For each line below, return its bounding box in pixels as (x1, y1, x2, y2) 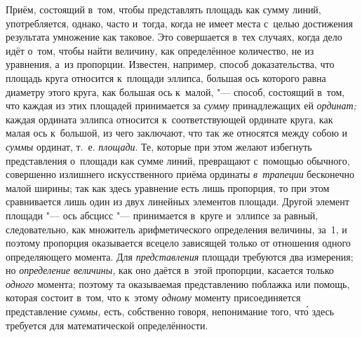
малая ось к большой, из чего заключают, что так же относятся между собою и (6, 125, 348, 140)
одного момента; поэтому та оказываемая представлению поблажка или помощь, (6, 276, 350, 291)
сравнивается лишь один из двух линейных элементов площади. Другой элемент (6, 194, 349, 209)
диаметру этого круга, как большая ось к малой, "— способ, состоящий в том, (6, 84, 345, 99)
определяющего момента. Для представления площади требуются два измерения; (6, 249, 354, 263)
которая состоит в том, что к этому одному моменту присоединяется (6, 290, 301, 305)
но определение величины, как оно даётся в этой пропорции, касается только (6, 263, 334, 277)
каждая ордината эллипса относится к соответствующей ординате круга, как (6, 111, 333, 126)
